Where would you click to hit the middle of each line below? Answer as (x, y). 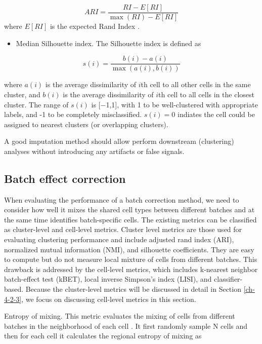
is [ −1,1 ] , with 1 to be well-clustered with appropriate (174, 104)
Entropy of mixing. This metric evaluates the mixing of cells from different (120, 316)
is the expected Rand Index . (95, 26)
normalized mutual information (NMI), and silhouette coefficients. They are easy (129, 249)
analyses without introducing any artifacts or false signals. (94, 151)
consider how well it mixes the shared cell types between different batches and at (129, 209)
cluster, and (22, 94)
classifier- (228, 279)
